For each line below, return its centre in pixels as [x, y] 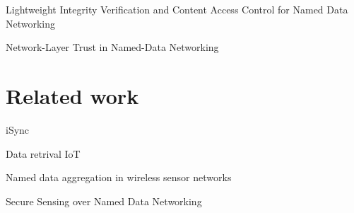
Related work [72, 95]
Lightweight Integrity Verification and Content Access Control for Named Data [177, 9]
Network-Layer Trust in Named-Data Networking [112, 47]
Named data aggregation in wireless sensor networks [119, 177]
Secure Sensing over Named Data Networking [104, 201]
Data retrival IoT [43, 153]
